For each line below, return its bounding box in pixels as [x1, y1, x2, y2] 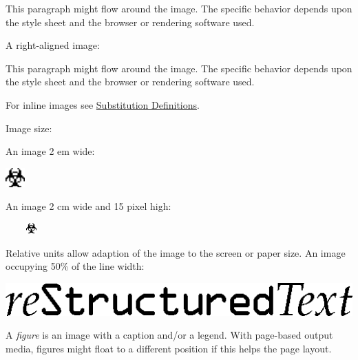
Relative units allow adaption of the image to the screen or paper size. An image [6, 245, 346, 260]
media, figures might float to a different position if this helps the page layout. [6, 341, 332, 355]
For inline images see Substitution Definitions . [6, 97, 200, 112]
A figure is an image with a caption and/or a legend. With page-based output [6, 328, 333, 342]
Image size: [6, 120, 52, 135]
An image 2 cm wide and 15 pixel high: [6, 199, 171, 213]
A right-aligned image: [6, 38, 100, 52]
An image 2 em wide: [6, 144, 95, 158]
